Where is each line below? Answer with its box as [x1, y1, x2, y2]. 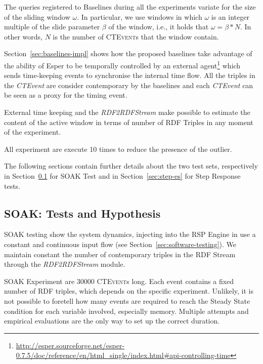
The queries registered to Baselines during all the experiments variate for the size [4, 2, 256, 12]
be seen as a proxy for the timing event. [4, 90, 127, 100]
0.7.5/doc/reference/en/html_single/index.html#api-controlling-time [16, 350, 231, 360]
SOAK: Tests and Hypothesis [4, 205, 161, 221]
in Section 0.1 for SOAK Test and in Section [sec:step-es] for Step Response [4, 170, 241, 181]
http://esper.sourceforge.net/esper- [16, 340, 125, 350]
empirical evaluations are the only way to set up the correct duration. [4, 315, 220, 326]
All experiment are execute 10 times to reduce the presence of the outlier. [4, 143, 232, 154]
